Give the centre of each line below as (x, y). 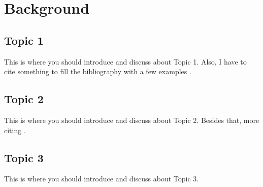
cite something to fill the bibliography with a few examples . (98, 71)
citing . (15, 130)
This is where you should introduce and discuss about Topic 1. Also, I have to (125, 61)
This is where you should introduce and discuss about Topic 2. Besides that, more (132, 120)
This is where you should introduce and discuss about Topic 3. (102, 179)
